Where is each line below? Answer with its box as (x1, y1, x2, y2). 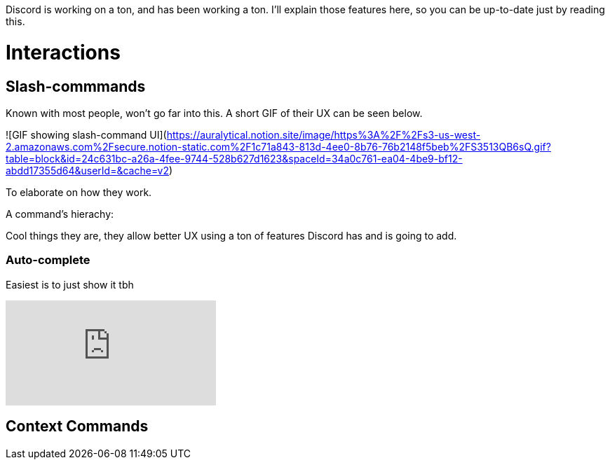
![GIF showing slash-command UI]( (6, 128, 167, 141)
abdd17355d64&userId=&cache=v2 (6, 164, 170, 176)
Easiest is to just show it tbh (6, 278, 134, 291)
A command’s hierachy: (6, 207, 114, 220)
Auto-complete (6, 253, 90, 268)
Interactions (6, 40, 121, 64)
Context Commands (6, 417, 149, 436)
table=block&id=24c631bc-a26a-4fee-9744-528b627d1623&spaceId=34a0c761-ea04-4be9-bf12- (6, 152, 463, 165)
